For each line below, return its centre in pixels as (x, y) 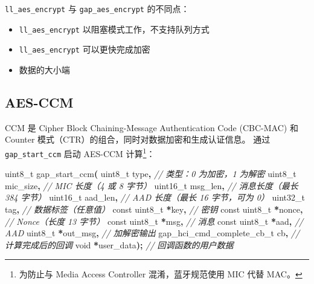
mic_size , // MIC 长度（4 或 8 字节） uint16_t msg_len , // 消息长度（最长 (152, 185)
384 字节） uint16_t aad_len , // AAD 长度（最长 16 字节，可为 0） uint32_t (155, 197)
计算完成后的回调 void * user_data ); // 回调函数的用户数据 (119, 244)
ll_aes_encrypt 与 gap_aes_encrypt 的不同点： (97, 8)
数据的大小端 (44, 69)
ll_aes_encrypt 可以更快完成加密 (85, 49)
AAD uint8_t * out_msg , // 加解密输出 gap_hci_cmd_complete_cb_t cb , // (152, 233)
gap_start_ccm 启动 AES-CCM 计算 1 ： (80, 152)
